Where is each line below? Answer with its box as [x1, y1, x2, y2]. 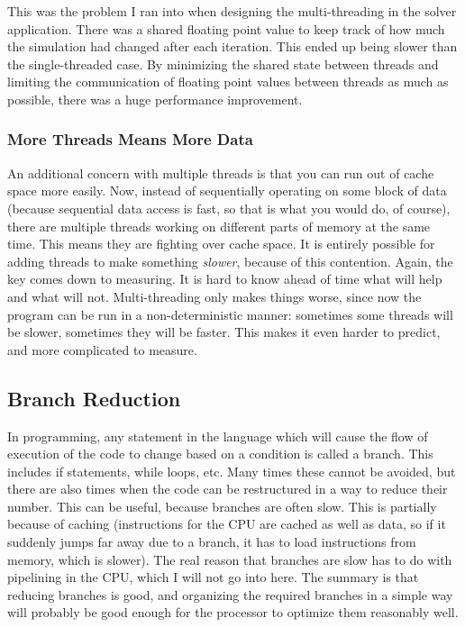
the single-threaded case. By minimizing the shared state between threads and [7, 54, 439, 73]
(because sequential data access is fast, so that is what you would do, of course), [7, 198, 451, 217]
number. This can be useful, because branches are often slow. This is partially [7, 496, 437, 515]
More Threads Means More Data [7, 128, 253, 150]
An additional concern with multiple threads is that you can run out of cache [7, 163, 434, 182]
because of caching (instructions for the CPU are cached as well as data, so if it [7, 514, 446, 533]
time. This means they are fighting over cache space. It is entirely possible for [7, 234, 435, 253]
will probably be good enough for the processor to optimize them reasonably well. [7, 603, 459, 622]
